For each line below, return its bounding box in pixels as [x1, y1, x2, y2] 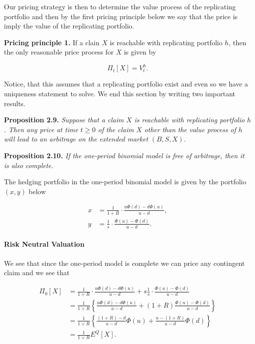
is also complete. [4, 160, 54, 170]
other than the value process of [144, 124, 236, 134]
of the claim [98, 124, 134, 134]
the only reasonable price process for [4, 47, 114, 57]
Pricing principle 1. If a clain [4, 37, 100, 47]
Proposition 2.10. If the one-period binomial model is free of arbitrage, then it [4, 150, 245, 161]
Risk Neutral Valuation [4, 239, 85, 249]
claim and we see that [4, 267, 70, 278]
